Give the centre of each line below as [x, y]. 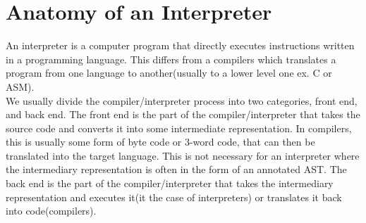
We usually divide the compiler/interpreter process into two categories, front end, [182, 100]
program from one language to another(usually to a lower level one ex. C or [169, 73]
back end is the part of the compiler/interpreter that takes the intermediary [170, 183]
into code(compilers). [51, 211]
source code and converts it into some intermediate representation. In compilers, [179, 128]
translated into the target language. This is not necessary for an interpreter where [183, 155]
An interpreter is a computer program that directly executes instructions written [180, 45]
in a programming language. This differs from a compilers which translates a [171, 59]
